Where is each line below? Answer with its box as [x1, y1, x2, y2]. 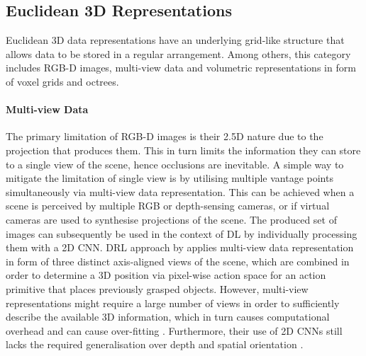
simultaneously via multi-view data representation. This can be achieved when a [6, 184, 355, 199]
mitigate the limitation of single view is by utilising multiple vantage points [6, 171, 333, 185]
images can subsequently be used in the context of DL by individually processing [6, 226, 357, 241]
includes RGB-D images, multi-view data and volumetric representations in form [6, 60, 356, 75]
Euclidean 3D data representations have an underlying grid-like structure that [6, 33, 345, 47]
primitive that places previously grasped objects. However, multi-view [6, 281, 309, 296]
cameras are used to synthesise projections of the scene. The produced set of [6, 212, 337, 226]
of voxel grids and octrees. [6, 74, 119, 88]
